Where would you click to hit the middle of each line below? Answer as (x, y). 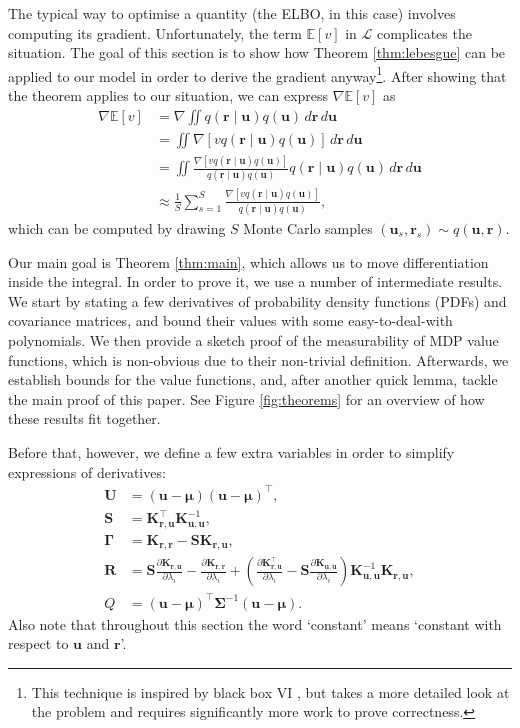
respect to (38, 643)
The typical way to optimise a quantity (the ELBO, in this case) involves (232, 13)
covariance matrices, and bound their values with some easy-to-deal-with (230, 320)
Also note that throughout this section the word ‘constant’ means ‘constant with (255, 623)
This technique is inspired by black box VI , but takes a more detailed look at (270, 691)
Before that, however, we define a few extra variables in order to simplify (231, 451)
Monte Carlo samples (308, 228)
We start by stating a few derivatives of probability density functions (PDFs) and (257, 300)
